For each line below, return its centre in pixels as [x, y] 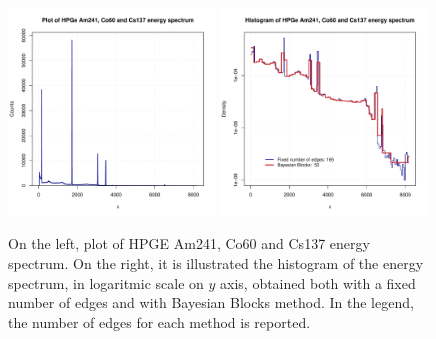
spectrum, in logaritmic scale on [106, 282]
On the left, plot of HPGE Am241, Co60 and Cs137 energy [189, 243]
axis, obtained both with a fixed [318, 282]
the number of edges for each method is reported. [159, 321]
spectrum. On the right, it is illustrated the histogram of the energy [216, 262]
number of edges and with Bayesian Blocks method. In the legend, [211, 302]
